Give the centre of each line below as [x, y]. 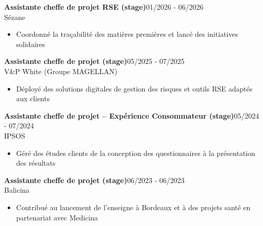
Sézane [15, 17]
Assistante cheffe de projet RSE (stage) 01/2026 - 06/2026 [104, 7]
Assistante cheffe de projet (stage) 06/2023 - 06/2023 [94, 180]
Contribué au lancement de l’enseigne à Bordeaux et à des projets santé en [133, 207]
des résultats [36, 163]
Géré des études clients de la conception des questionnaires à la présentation [136, 153]
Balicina [17, 190]
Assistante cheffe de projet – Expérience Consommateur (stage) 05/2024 [132, 115]
